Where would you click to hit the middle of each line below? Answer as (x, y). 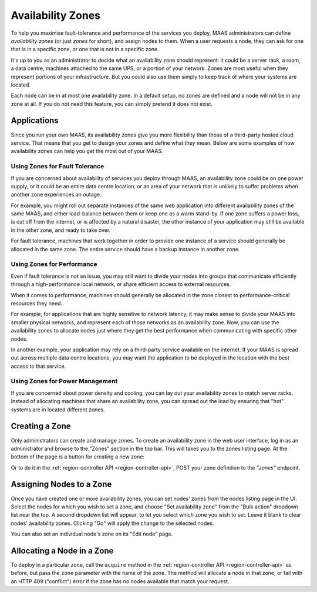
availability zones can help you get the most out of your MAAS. (87, 151)
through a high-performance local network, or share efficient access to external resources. (121, 284)
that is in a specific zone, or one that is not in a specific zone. (85, 49)
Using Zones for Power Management (64, 381)
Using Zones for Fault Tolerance (58, 167)
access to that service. (38, 366)
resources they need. (37, 303)
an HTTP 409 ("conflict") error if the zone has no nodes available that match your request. (120, 581)
